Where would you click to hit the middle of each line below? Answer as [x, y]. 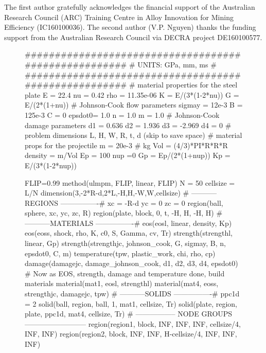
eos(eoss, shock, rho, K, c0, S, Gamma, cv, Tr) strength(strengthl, [129, 233]
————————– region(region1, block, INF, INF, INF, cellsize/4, [133, 323]
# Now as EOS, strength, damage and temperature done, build [125, 273]
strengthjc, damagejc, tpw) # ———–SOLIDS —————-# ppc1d [132, 294]
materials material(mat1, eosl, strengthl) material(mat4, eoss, [122, 283]
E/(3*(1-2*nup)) [51, 165]
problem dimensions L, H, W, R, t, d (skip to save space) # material [134, 135]
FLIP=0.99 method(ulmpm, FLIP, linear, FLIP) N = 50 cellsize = [130, 182]
